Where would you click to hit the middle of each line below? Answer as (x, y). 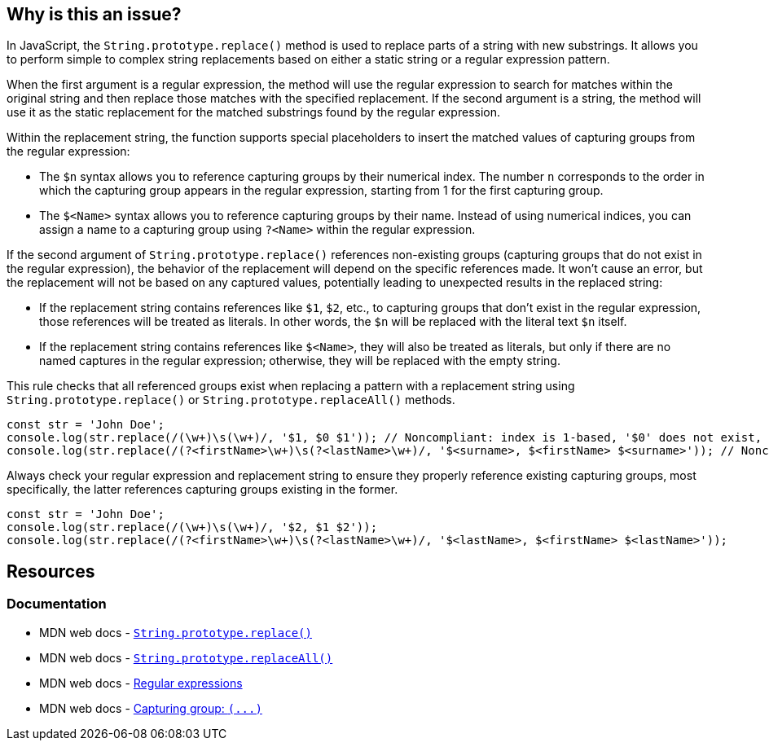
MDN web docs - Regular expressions (141, 683)
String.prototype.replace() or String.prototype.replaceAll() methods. (231, 400)
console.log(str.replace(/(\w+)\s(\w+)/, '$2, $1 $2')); (192, 527)
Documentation (57, 604)
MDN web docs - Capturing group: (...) (151, 708)
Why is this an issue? (94, 14)
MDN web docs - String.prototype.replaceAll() (186, 657)
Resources (51, 571)
